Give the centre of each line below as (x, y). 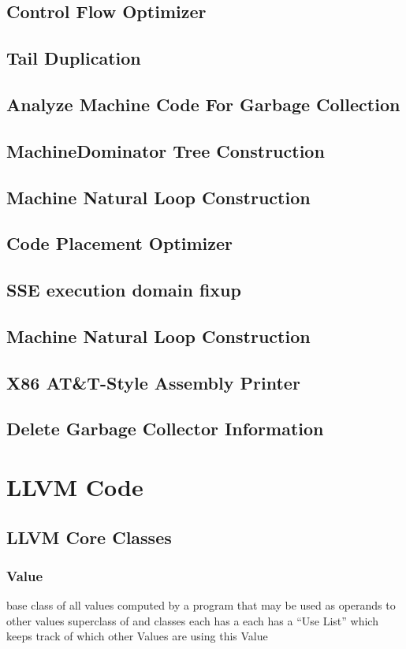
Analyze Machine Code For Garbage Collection (203, 104)
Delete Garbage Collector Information (165, 429)
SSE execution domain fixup (124, 290)
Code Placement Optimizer (120, 243)
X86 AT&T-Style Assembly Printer (153, 382)
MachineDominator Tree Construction (166, 150)
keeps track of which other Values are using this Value (137, 636)
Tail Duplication (74, 58)
